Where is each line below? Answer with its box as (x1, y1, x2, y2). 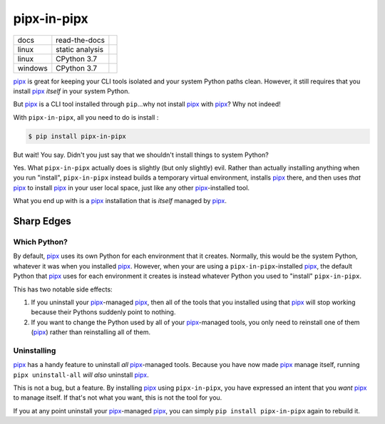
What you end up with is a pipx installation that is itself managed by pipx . (13, 197, 227, 205)
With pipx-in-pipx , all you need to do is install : (13, 113, 159, 121)
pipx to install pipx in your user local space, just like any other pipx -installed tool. (13, 183, 250, 192)
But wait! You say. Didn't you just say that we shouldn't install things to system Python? (13, 150, 269, 159)
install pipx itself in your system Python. (13, 86, 130, 95)
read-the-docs (56, 35, 106, 45)
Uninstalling (13, 346, 56, 356)
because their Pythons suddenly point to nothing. (31, 308, 176, 316)
